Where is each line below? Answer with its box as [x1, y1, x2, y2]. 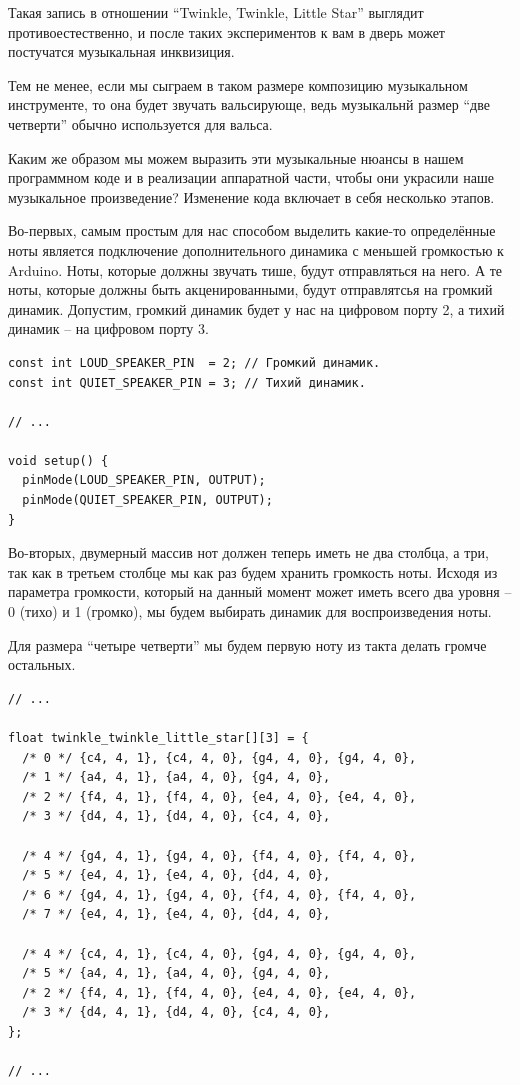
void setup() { [8, 453, 109, 468]
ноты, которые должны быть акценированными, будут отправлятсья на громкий [8, 279, 493, 300]
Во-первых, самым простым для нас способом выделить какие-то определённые [8, 220, 496, 241]
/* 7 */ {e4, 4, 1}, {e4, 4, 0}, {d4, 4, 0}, [22, 907, 331, 922]
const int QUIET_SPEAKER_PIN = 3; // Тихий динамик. [8, 375, 366, 390]
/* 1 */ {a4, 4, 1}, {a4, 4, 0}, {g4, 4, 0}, [22, 770, 331, 785]
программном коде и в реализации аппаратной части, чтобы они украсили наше [8, 167, 494, 188]
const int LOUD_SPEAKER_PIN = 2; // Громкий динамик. [8, 355, 381, 370]
